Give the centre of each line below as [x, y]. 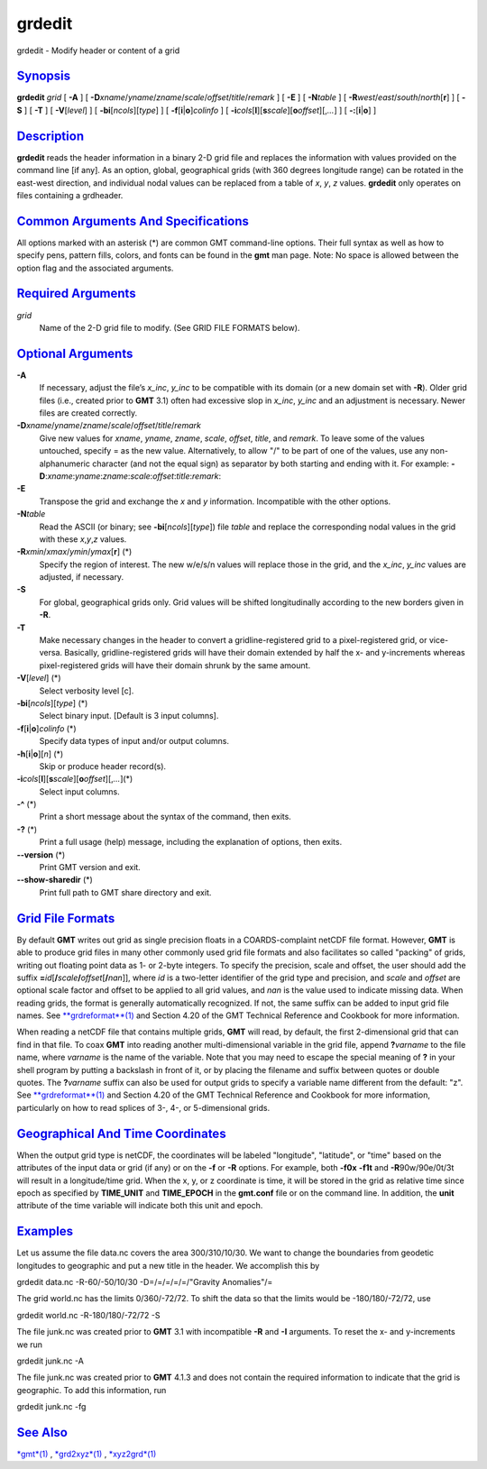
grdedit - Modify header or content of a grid [98, 50]
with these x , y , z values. [83, 539]
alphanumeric [64, 464]
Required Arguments [76, 294]
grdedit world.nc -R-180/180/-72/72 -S [88, 1315]
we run [30, 1345]
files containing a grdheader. [70, 195]
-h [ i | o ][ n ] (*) [40, 754]
